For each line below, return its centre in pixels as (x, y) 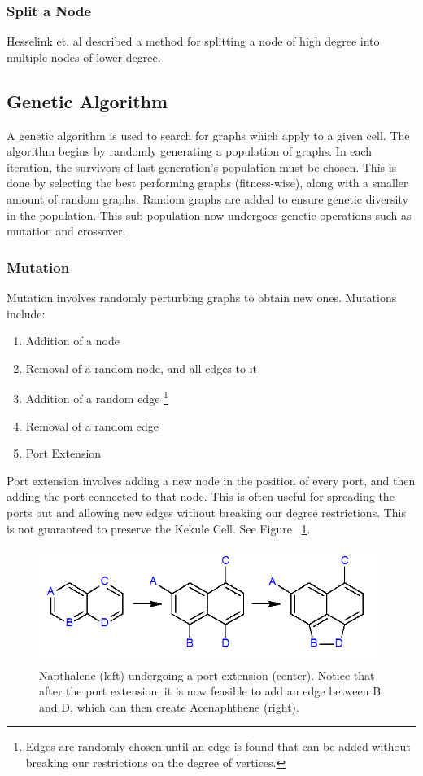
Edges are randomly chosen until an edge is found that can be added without (218, 746)
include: (26, 313)
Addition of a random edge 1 (97, 397)
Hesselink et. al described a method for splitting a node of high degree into (193, 41)
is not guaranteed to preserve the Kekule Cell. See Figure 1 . (159, 528)
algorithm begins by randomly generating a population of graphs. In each (190, 151)
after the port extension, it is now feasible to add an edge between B (210, 691)
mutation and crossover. (66, 231)
